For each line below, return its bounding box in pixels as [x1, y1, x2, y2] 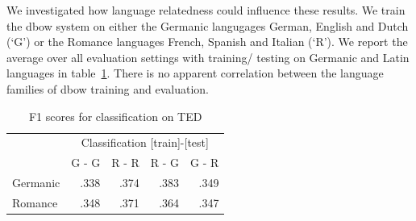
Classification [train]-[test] [81, 134, 209, 151]
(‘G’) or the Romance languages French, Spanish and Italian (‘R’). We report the [6, 33, 408, 50]
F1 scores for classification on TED [28, 107, 202, 124]
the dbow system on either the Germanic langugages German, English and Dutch [6, 17, 409, 34]
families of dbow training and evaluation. [6, 80, 209, 97]
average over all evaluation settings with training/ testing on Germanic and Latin [6, 48, 410, 65]
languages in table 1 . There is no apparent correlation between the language [6, 65, 384, 81]
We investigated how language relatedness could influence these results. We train [6, 2, 406, 18]
